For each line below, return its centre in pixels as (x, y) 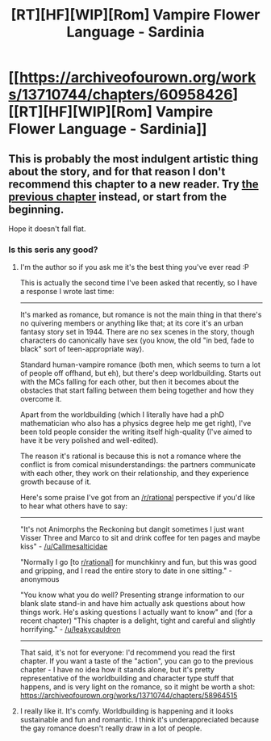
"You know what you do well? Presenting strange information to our (132, 595)
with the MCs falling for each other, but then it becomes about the (129, 382)
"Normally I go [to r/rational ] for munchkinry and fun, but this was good (138, 562)
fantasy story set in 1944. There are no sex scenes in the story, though (137, 332)
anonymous (40, 579)
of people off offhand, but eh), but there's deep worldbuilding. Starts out (140, 373)
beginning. (36, 209)
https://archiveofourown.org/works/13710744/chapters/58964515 (129, 696)
